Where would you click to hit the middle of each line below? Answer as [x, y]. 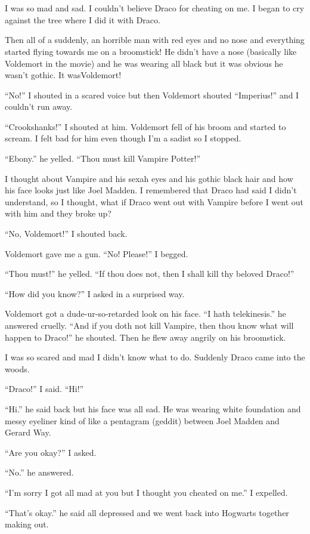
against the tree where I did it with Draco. [83, 19]
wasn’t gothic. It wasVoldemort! [63, 75]
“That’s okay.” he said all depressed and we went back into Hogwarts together [147, 512]
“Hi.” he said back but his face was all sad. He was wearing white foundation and [153, 408]
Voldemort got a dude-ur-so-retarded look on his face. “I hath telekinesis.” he [145, 314]
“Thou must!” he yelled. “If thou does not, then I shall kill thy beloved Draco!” [150, 274]
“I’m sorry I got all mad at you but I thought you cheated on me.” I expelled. [146, 492]
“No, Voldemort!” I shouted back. [66, 234]
